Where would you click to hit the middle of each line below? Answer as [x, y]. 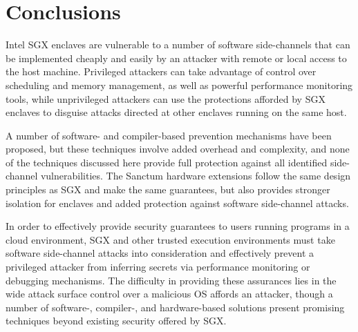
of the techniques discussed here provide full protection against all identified [167, 162]
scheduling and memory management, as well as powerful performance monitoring [179, 85]
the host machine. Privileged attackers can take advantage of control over [161, 71]
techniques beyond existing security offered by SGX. [116, 321]
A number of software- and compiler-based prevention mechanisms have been [169, 135]
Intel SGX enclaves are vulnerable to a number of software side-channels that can [178, 45]
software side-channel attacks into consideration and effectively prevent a [160, 253]
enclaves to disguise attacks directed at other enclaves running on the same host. [176, 112]
